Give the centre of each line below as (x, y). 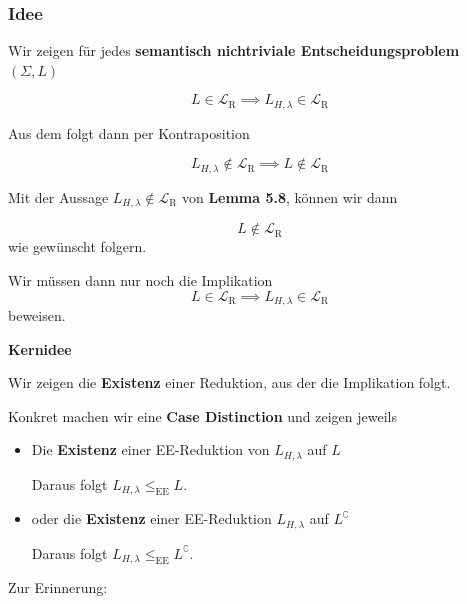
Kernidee (40, 348)
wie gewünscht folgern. (77, 246)
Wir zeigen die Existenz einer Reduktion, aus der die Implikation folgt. (229, 382)
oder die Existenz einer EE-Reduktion (151, 518)
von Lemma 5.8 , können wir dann (289, 196)
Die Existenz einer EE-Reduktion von (150, 449)
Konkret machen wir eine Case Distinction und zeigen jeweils (203, 415)
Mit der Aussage (58, 196)
